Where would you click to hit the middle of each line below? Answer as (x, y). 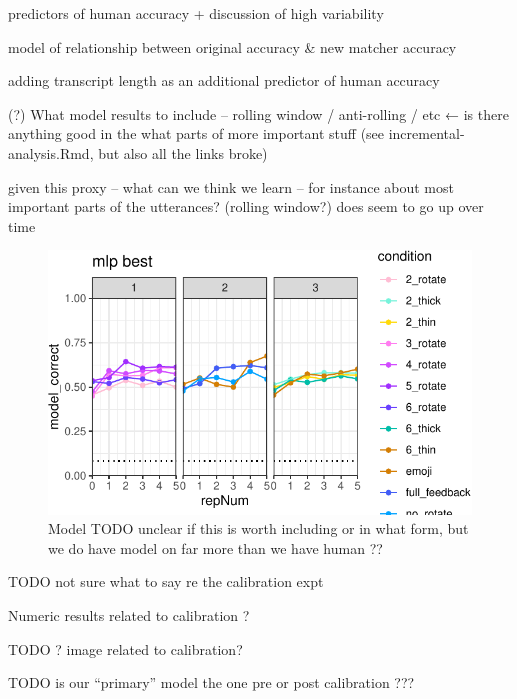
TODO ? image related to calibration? (125, 648)
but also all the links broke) (183, 152)
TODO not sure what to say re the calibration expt (166, 581)
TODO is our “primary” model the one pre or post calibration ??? (211, 682)
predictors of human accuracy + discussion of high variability (196, 13)
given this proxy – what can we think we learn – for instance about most (231, 186)
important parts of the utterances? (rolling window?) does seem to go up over (246, 206)
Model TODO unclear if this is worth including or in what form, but (258, 528)
